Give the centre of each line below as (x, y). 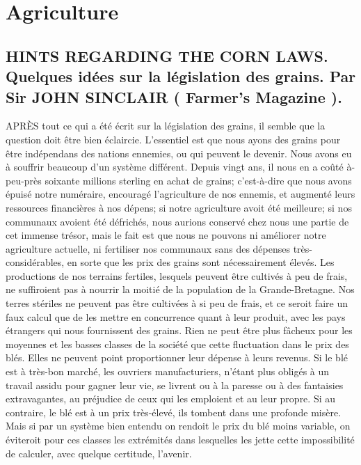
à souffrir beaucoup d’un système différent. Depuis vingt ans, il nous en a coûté (175, 167)
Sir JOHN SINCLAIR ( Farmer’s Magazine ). (174, 96)
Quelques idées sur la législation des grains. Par (181, 76)
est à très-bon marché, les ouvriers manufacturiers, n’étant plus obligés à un (168, 371)
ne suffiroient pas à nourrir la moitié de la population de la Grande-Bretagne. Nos (180, 289)
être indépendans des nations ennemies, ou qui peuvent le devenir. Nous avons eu (179, 153)
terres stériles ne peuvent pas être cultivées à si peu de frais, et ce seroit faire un (177, 303)
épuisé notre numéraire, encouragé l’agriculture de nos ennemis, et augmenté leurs (180, 194)
